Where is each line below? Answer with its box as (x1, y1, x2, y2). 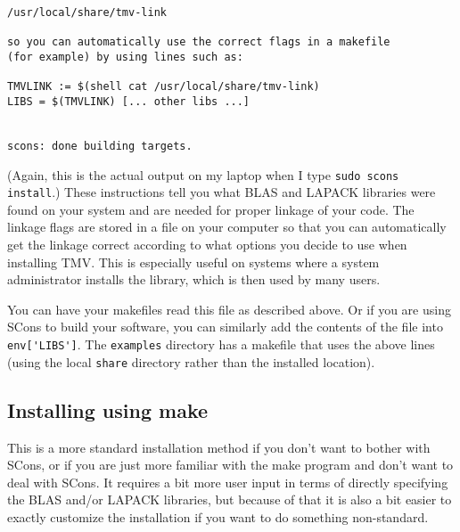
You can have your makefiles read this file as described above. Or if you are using (7, 299, 451, 318)
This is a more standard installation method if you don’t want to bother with (7, 438, 431, 456)
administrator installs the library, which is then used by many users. (7, 270, 381, 289)
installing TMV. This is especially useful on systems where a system (7, 252, 380, 271)
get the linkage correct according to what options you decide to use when (7, 235, 407, 254)
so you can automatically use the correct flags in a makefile (7, 36, 390, 49)
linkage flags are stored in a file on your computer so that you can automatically (7, 217, 447, 236)
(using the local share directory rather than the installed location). (7, 352, 375, 371)
